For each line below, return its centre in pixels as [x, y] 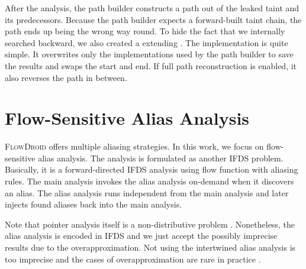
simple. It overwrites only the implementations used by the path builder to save [149, 54]
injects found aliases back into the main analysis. [94, 204]
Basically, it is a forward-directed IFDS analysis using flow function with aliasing [152, 169]
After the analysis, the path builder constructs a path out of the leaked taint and [152, 8]
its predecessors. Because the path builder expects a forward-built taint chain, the [153, 19]
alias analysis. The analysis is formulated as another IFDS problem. [161, 158]
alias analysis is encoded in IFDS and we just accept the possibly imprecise [141, 236]
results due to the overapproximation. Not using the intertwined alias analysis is [150, 247]
